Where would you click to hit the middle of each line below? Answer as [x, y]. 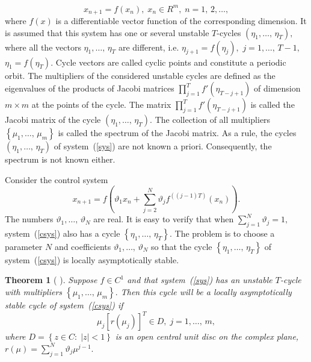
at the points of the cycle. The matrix [101, 105]
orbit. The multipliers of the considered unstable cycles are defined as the [140, 75]
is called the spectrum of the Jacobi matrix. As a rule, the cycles [177, 133]
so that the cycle [182, 246]
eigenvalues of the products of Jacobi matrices [90, 88]
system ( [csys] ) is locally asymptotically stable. [92, 259]
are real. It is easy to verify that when [164, 219]
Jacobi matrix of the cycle [53, 120]
